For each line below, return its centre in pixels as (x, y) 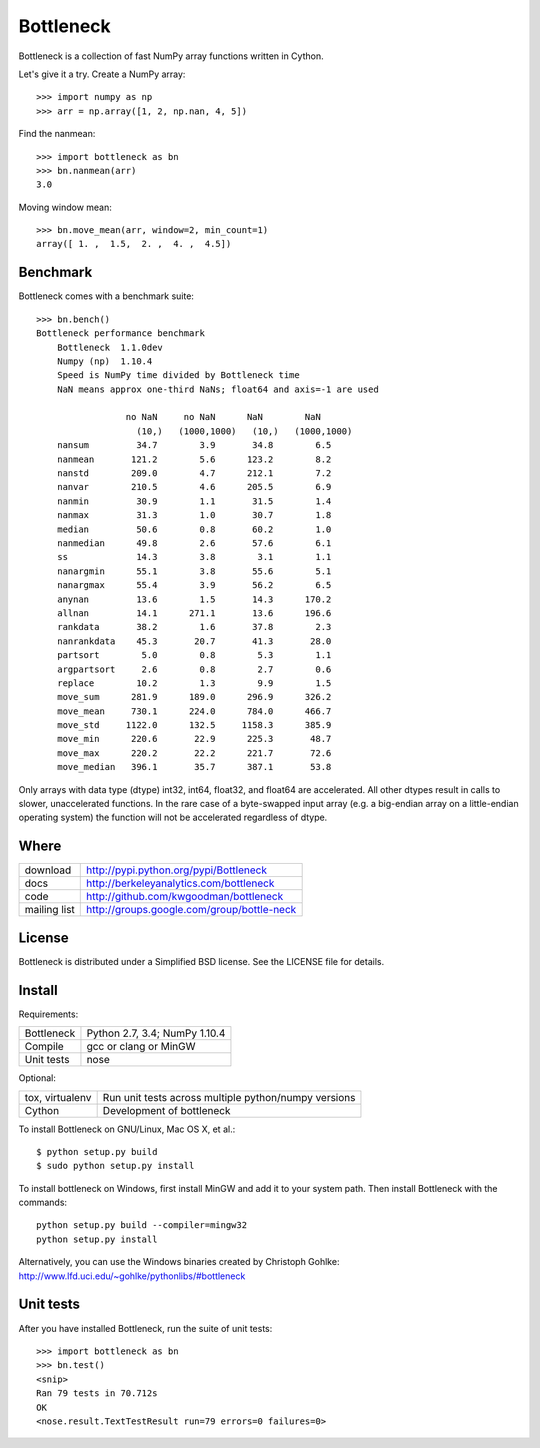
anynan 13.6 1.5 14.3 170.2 (194, 599)
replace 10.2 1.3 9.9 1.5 (194, 683)
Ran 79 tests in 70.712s (97, 1393)
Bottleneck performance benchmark (120, 333)
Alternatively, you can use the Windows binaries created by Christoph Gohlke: (179, 1262)
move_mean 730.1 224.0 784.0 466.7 (194, 711)
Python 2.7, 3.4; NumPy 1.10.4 (156, 1033)
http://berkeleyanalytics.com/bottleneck (180, 883)
